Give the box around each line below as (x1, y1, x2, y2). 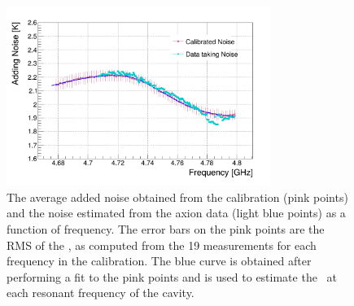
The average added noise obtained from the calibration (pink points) (7, 188, 348, 205)
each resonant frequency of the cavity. (7, 284, 194, 301)
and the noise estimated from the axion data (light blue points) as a (7, 204, 346, 221)
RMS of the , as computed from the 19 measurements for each (7, 236, 317, 253)
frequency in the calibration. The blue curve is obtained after (7, 252, 312, 269)
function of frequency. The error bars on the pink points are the (7, 220, 325, 237)
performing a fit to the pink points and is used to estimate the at (7, 268, 337, 285)
